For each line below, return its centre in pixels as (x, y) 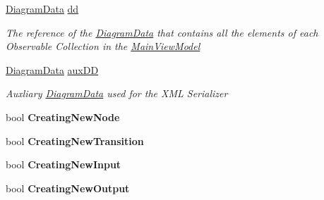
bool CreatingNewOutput (68, 188)
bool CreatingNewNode (63, 117)
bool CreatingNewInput (64, 164)
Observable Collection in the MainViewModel (103, 46)
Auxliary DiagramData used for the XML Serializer (117, 93)
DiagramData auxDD (52, 69)
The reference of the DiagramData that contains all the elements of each (162, 32)
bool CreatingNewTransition (75, 140)
